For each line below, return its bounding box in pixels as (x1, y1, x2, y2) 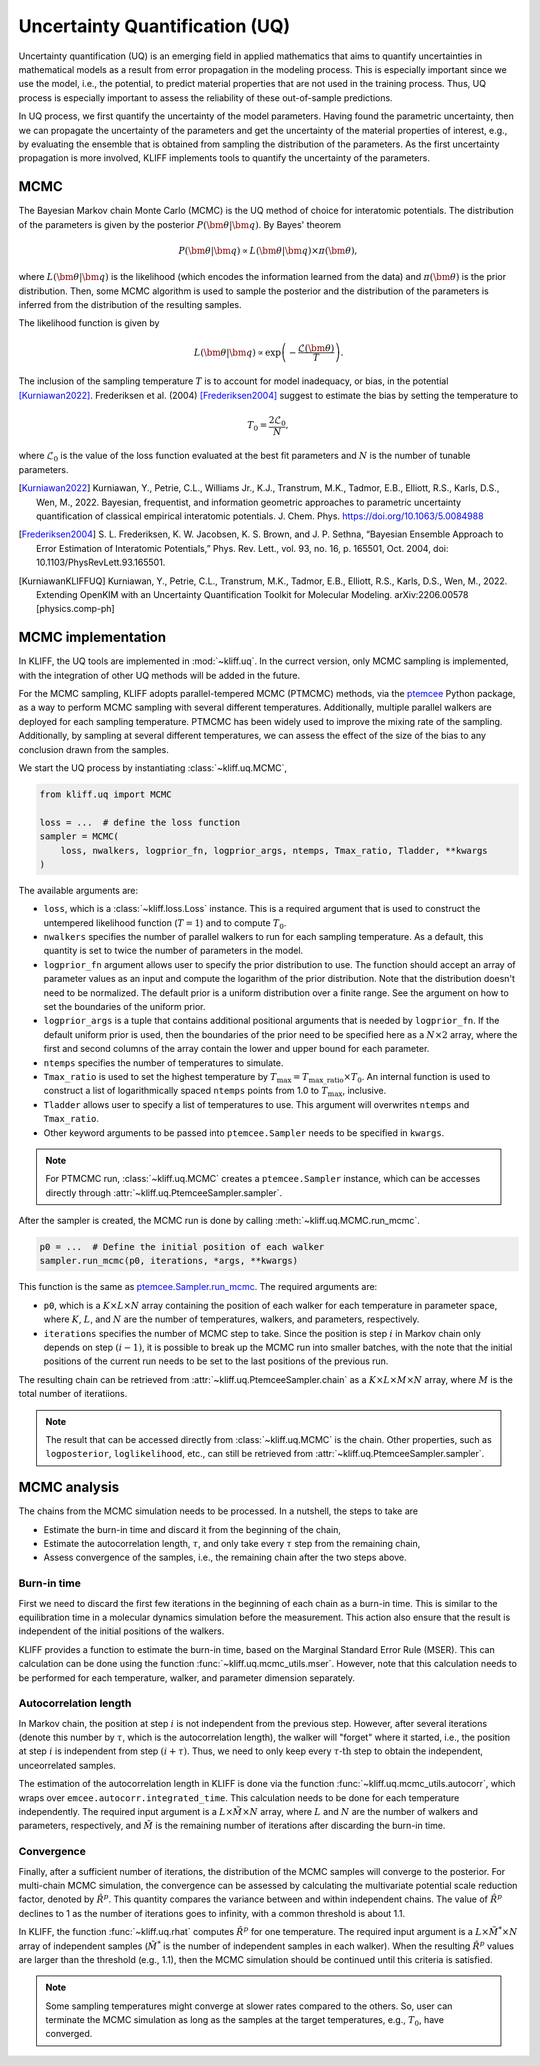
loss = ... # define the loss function (39, 816, 240, 828)
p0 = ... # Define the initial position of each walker (39, 1241, 325, 1253)
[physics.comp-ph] (36, 603, 115, 615)
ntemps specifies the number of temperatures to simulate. (43, 1056, 284, 1069)
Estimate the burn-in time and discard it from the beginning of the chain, (43, 1523, 342, 1535)
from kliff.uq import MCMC (39, 788, 172, 800)
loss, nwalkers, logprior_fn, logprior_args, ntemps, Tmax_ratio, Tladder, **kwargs (60, 845, 489, 856)
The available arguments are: (18, 884, 139, 896)
